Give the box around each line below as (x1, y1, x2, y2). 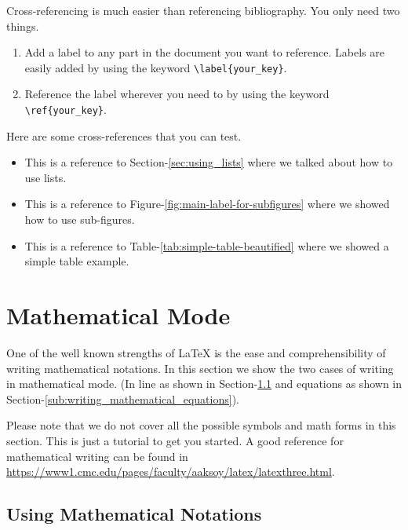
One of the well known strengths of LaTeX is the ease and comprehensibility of (6, 344, 386, 360)
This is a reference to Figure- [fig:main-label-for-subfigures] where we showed (24, 196, 390, 212)
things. (6, 17, 39, 34)
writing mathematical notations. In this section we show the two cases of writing (6, 360, 394, 376)
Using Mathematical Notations (6, 502, 262, 526)
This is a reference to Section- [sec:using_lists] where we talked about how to (24, 154, 393, 170)
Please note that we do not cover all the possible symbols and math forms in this (6, 417, 396, 433)
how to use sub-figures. (24, 211, 135, 228)
